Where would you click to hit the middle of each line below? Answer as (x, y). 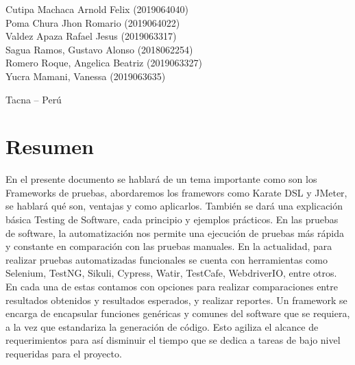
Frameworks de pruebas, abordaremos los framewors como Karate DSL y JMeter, (176, 192)
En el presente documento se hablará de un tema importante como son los (161, 179)
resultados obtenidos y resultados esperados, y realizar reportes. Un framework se (176, 300)
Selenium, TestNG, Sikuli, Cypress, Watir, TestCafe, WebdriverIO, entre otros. (171, 273)
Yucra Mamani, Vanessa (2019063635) (86, 76)
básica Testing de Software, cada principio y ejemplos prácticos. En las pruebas (172, 219)
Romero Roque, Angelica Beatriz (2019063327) (104, 63)
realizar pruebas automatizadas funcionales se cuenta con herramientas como (167, 259)
